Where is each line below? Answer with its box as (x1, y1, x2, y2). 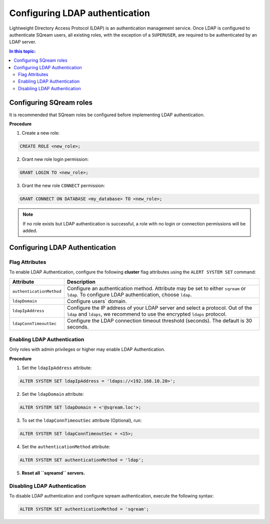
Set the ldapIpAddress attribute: (21, 365, 92, 371)
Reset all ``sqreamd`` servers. (21, 470, 85, 476)
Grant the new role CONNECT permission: (21, 183, 105, 189)
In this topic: (9, 48, 36, 54)
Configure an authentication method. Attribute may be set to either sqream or (66, 285, 246, 292)
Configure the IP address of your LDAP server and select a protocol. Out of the (66, 304, 252, 311)
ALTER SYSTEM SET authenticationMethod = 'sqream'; (19, 506, 149, 512)
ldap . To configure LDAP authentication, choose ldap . (66, 291, 192, 298)
